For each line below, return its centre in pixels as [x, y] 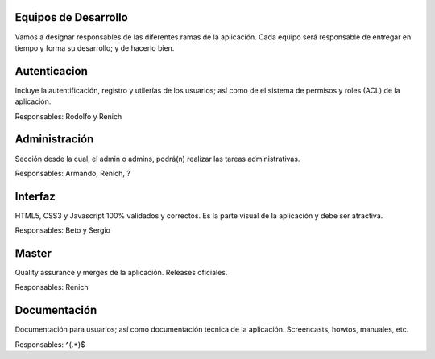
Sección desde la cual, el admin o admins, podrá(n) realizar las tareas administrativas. [157, 159]
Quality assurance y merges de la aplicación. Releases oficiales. [121, 273]
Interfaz [35, 196]
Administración [54, 140]
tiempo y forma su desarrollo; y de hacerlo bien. [95, 47]
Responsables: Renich [52, 287]
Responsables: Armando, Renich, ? [72, 173]
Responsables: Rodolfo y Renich [68, 116]
